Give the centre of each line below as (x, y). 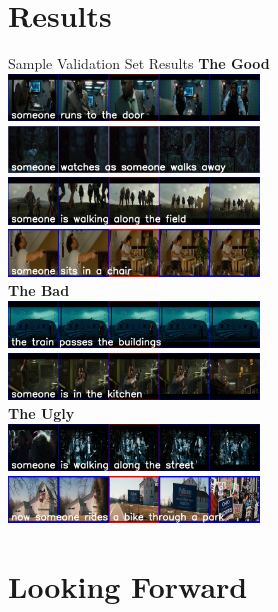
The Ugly (41, 413)
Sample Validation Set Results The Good (139, 63)
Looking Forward (128, 585)
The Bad (39, 290)
